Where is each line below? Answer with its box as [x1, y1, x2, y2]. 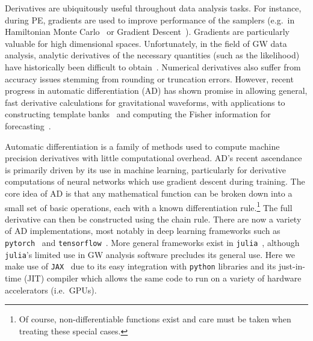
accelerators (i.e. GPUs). [5, 283, 97, 296]
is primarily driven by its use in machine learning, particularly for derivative [5, 163, 286, 176]
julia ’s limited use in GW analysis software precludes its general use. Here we [5, 248, 295, 260]
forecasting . [5, 119, 51, 132]
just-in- [278, 260, 306, 272]
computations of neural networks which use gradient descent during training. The [5, 175, 305, 188]
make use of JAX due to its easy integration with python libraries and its [5, 260, 276, 272]
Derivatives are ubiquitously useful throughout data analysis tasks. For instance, [5, 2, 302, 14]
